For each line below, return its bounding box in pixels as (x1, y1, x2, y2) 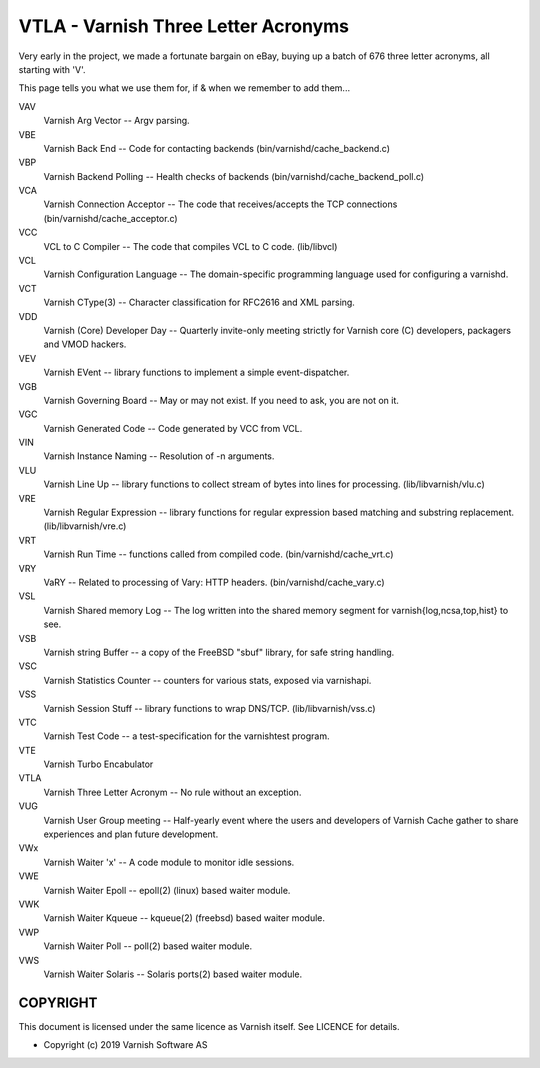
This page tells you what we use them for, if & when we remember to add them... (18, 82, 350, 94)
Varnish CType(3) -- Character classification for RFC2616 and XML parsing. (43, 296, 355, 309)
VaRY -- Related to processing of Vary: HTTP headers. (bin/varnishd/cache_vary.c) (43, 576, 385, 588)
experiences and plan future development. (43, 828, 219, 840)
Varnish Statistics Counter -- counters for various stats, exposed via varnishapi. (43, 674, 372, 686)
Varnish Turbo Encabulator (43, 758, 154, 770)
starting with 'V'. (18, 63, 86, 75)
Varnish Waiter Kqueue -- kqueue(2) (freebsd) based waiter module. (43, 912, 325, 924)
